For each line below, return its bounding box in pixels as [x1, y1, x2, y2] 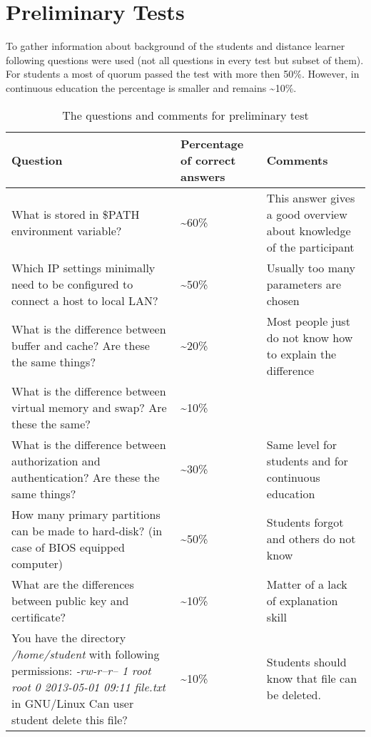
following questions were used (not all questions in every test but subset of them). [6, 52, 364, 67]
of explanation [266, 592, 338, 609]
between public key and [11, 592, 129, 609]
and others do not [266, 530, 356, 547]
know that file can [266, 670, 357, 686]
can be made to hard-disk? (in [11, 522, 163, 539]
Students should [266, 654, 347, 670]
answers [181, 167, 225, 185]
